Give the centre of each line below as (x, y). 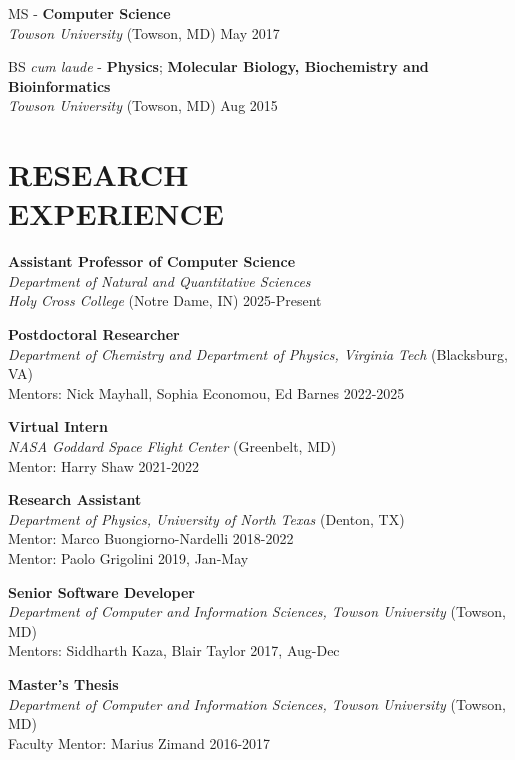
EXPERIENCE (116, 213)
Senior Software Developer (101, 591)
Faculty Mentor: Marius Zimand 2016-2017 (139, 742)
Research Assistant (75, 499)
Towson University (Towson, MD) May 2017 (144, 32)
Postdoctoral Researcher (94, 334)
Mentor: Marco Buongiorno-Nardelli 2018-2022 (151, 538)
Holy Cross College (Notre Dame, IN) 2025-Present (165, 300)
